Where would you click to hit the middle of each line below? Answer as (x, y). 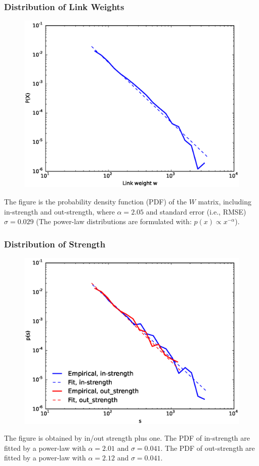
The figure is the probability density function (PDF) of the (95, 201)
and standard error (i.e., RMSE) (196, 211)
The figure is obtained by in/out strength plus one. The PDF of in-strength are (127, 438)
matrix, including (225, 201)
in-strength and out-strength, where (59, 211)
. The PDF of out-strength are (208, 448)
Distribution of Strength (55, 244)
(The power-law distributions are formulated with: (114, 221)
